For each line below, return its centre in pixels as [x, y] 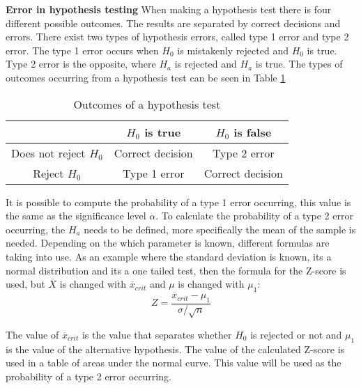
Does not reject [48, 153]
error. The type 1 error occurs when [82, 50]
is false [253, 132]
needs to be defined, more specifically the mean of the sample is [220, 229]
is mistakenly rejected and [233, 50]
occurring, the [36, 229]
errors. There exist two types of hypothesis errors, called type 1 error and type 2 [177, 37]
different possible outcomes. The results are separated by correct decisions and [173, 23]
